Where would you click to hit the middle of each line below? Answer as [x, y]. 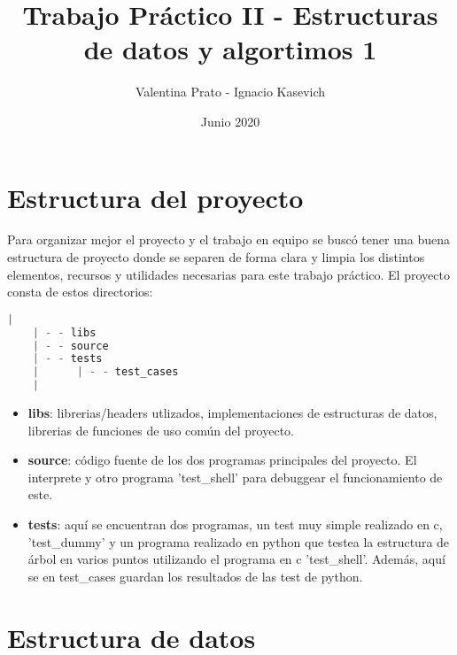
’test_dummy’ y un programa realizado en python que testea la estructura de [239, 541]
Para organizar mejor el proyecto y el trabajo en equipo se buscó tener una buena [228, 239]
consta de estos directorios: [80, 292]
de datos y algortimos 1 [230, 49]
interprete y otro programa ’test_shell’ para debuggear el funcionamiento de [235, 477]
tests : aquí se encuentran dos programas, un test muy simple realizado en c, [235, 524]
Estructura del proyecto [155, 197]
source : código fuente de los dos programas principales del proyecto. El [222, 460]
